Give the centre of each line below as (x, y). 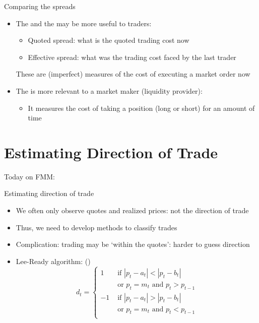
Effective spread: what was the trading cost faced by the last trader (132, 57)
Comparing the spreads (40, 6)
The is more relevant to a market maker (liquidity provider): (109, 90)
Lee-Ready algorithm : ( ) (53, 261)
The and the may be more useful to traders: (84, 23)
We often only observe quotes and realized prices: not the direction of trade (132, 210)
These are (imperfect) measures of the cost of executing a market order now (133, 74)
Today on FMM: (29, 176)
